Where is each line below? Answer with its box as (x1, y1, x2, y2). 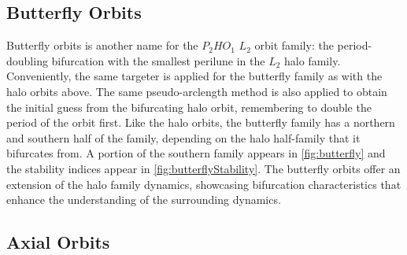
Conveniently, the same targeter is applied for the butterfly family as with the (6, 68, 383, 84)
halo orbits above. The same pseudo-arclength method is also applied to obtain (6, 83, 387, 99)
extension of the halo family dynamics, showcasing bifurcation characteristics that (6, 176, 401, 192)
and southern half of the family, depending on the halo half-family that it (6, 129, 361, 146)
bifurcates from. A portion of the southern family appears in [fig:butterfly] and (6, 145, 386, 161)
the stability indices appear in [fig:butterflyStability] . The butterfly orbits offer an (6, 160, 401, 176)
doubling (6, 52, 48, 68)
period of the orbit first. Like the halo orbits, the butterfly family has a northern (6, 114, 395, 131)
